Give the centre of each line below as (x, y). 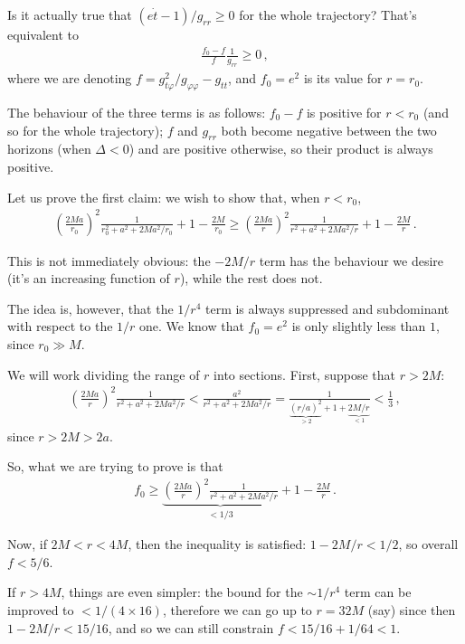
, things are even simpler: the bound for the (182, 592)
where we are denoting (70, 78)
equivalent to (43, 34)
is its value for (343, 78)
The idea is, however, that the (90, 308)
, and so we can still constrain (191, 627)
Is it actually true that (70, 14)
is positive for (344, 112)
